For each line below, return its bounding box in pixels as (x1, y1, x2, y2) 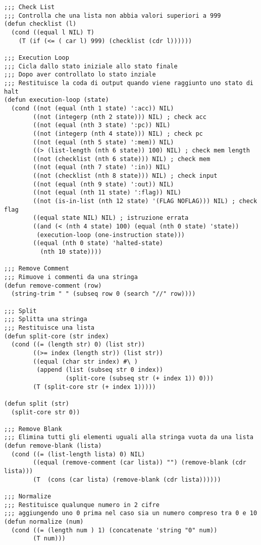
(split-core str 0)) (11, 408, 80, 416)
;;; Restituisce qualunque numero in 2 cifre (4, 501, 160, 509)
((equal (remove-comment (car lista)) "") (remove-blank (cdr (33, 459, 246, 466)
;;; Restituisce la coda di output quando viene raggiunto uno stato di (4, 79, 253, 87)
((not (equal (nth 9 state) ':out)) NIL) (33, 180, 174, 188)
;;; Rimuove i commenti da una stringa (4, 274, 138, 281)
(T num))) (33, 535, 66, 542)
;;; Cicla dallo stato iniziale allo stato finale (4, 62, 178, 70)
